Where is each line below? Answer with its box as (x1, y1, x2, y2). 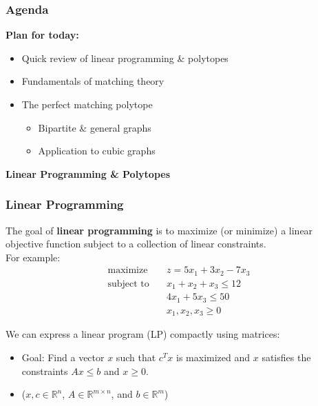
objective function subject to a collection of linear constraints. (6, 236, 266, 251)
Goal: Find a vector (21, 349, 105, 364)
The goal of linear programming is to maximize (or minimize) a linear (6, 223, 313, 237)
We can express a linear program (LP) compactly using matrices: (6, 327, 280, 341)
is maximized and (176, 349, 251, 364)
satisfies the (262, 349, 311, 364)
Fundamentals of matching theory (21, 74, 165, 88)
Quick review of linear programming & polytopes (21, 50, 229, 65)
